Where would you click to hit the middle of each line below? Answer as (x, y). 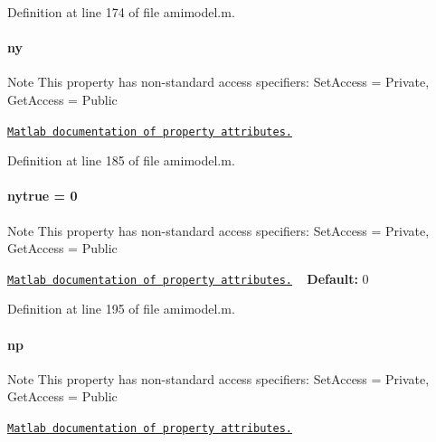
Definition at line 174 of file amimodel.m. (121, 12)
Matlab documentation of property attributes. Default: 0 (188, 278)
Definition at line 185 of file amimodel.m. (121, 160)
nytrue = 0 (43, 196)
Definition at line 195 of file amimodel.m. (121, 309)
